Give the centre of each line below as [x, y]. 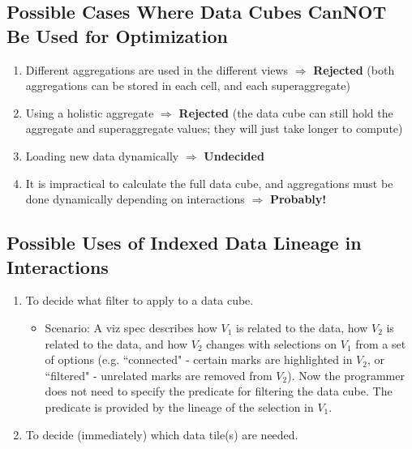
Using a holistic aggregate [90, 112]
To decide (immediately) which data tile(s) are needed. [162, 434]
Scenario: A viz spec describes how [131, 327]
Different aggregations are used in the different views [157, 69]
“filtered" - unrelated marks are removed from [159, 375]
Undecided [234, 155]
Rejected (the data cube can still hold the [286, 112]
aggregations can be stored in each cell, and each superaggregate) [188, 86]
